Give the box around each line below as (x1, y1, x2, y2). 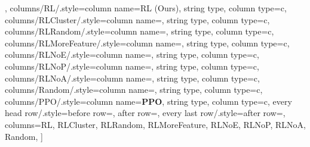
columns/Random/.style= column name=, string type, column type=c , (5, 83, 263, 96)
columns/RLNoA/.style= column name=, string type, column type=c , (5, 71, 260, 84)
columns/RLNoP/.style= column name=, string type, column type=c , (5, 60, 259, 72)
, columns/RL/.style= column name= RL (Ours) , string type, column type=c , (5, 2, 287, 14)
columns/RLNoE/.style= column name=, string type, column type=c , (5, 48, 259, 61)
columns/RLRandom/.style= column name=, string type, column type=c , (5, 25, 274, 37)
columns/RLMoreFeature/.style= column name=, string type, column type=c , (5, 36, 290, 49)
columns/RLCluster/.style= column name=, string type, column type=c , (5, 13, 270, 26)
